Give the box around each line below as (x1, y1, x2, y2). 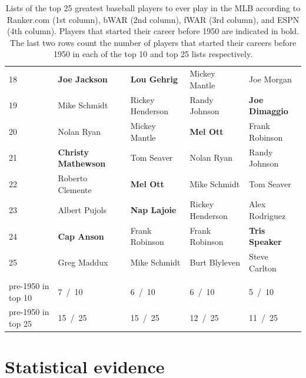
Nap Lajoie (130, 204, 177, 216)
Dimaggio (249, 105, 288, 117)
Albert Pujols (58, 204, 107, 216)
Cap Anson (58, 230, 104, 242)
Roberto (58, 171, 88, 184)
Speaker (249, 236, 282, 248)
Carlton (249, 261, 277, 274)
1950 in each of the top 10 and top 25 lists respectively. (53, 48, 253, 60)
